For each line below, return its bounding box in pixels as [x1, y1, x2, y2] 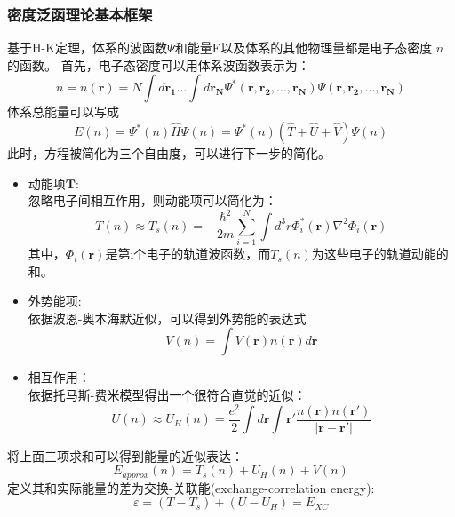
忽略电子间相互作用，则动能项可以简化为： [28, 191, 277, 210]
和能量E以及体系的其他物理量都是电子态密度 [174, 38, 433, 57]
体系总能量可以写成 [7, 102, 119, 121]
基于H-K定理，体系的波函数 [7, 38, 168, 57]
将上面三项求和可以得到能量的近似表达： [7, 446, 243, 465]
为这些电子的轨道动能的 [311, 244, 449, 263]
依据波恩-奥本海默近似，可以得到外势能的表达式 [28, 308, 307, 327]
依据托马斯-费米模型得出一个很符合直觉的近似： [28, 386, 307, 404]
